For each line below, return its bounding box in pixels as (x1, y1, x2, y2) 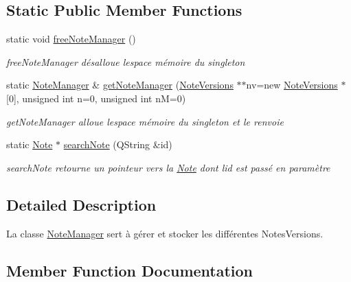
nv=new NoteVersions (246, 78, 338, 92)
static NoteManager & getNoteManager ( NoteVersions (6, 78, 234, 92)
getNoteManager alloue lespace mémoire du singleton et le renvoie (6, 114, 284, 128)
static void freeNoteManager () (6, 32, 136, 46)
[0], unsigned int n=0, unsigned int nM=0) (6, 91, 186, 105)
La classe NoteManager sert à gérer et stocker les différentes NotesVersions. (6, 226, 324, 240)
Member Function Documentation (6, 259, 253, 281)
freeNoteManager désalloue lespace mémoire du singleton (6, 54, 245, 69)
